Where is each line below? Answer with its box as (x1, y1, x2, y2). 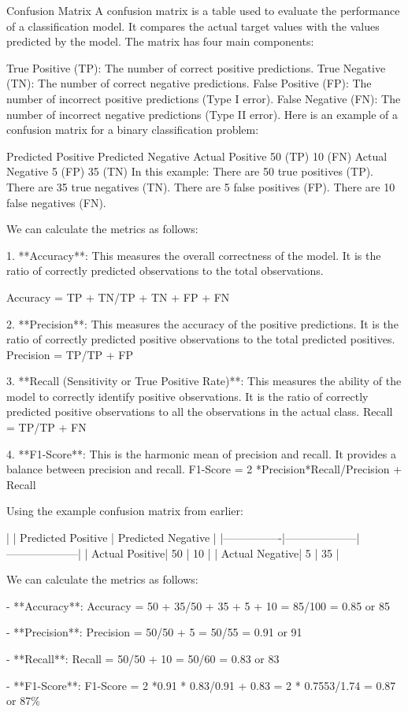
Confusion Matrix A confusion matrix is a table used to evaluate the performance (6, 2, 400, 18)
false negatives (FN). (6, 194, 106, 210)
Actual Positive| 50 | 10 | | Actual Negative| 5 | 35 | (91, 544, 339, 561)
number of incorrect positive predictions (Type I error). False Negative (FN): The (6, 90, 401, 106)
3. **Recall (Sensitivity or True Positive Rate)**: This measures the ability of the (6, 373, 402, 389)
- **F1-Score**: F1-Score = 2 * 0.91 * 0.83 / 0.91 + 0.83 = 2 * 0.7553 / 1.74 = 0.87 (6, 677, 396, 693)
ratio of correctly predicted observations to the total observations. (6, 262, 324, 279)
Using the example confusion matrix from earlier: (6, 502, 243, 519)
